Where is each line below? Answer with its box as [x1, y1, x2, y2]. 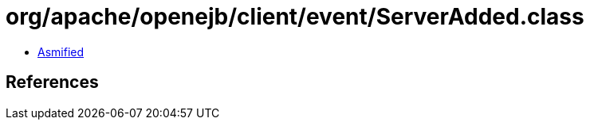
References [6, 72, 99, 93]
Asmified [37, 44, 85, 59]
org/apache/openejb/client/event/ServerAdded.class [6, 3, 584, 30]
